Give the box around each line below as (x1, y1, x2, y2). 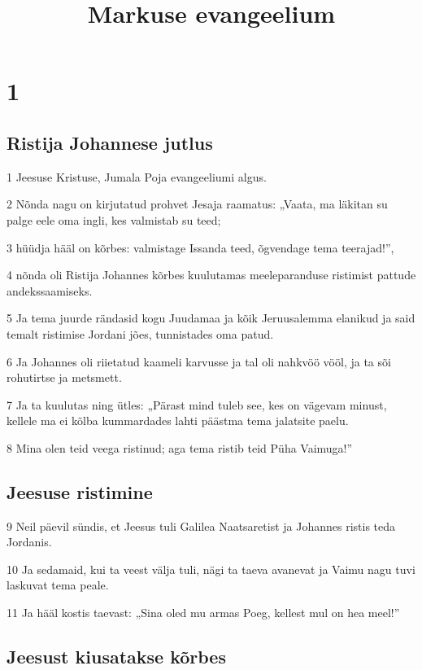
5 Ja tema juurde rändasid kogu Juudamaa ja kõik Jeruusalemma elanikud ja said (7, 309, 415, 326)
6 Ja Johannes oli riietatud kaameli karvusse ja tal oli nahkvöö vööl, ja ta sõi (7, 353, 391, 370)
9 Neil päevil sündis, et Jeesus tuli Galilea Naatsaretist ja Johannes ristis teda (7, 517, 396, 534)
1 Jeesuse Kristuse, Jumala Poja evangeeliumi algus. (7, 168, 267, 185)
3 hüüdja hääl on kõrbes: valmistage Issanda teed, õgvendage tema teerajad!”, (7, 239, 394, 256)
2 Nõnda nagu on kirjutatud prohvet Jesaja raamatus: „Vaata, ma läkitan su (7, 195, 388, 212)
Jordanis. (7, 533, 52, 550)
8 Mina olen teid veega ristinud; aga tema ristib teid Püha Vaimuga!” (7, 439, 353, 456)
